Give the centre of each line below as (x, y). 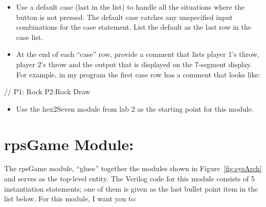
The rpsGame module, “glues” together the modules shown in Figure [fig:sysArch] (133, 168)
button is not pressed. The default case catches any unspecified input (125, 17)
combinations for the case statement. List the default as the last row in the (134, 27)
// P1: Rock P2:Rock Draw (47, 91)
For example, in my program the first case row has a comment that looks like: (138, 74)
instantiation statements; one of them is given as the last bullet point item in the (131, 188)
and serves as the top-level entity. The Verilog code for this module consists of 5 (129, 179)
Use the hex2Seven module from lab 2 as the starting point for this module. (135, 108)
